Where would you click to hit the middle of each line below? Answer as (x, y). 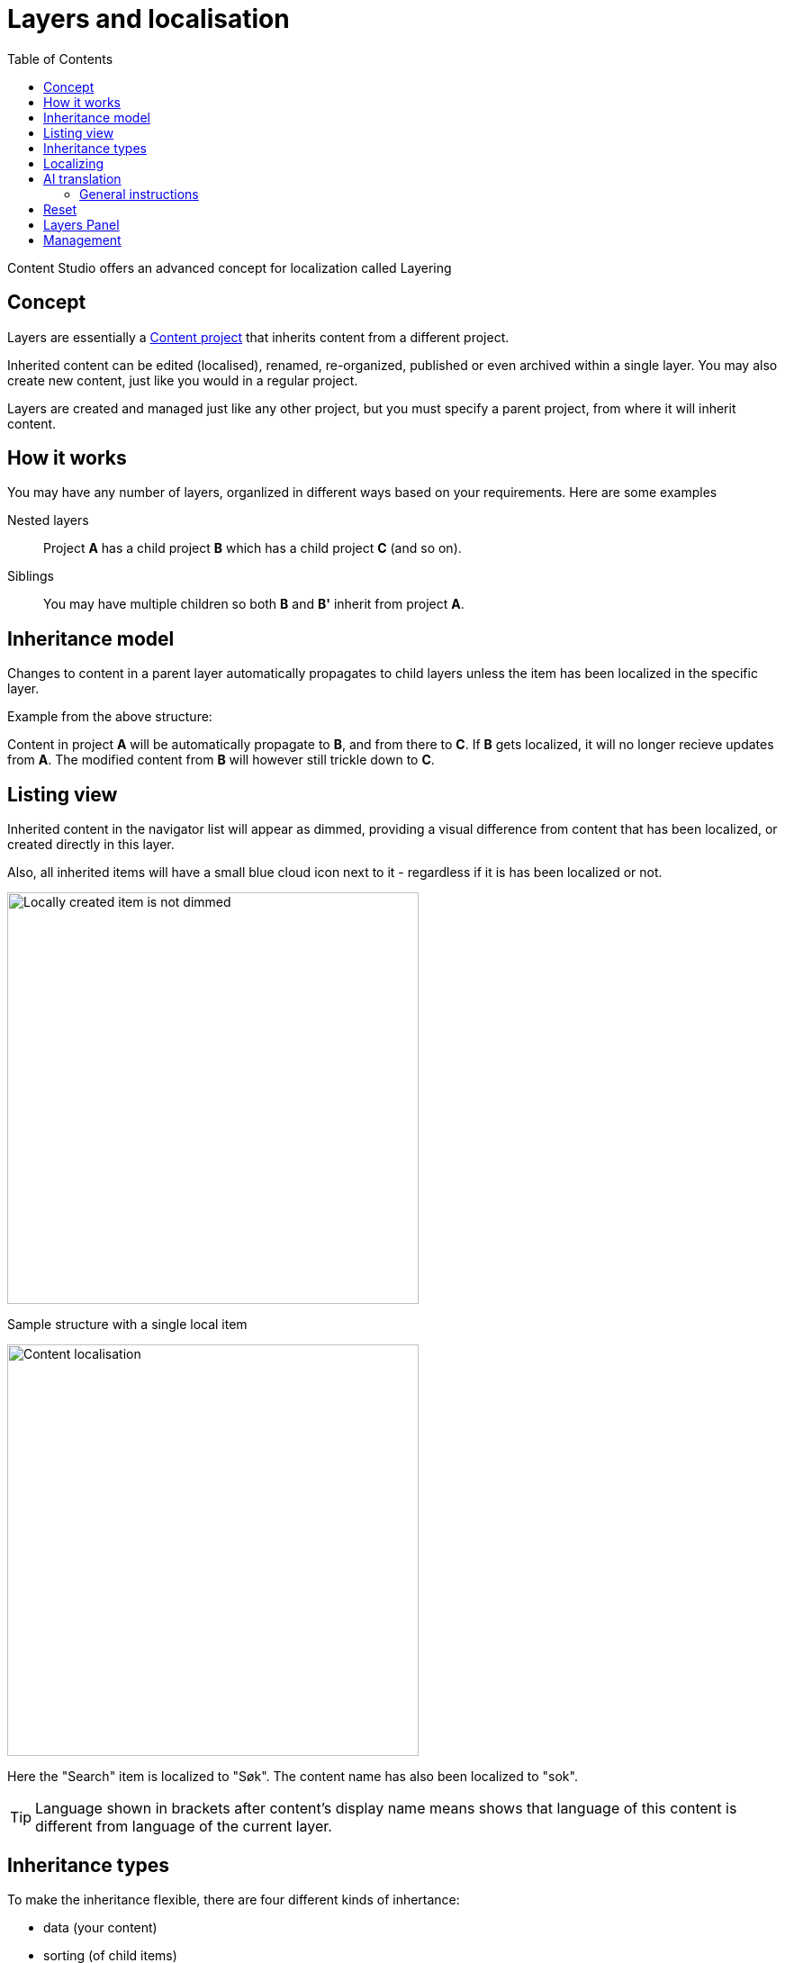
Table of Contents (60, 59)
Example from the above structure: (110, 717)
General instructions (139, 194)
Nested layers (48, 520)
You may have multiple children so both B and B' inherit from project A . (254, 604)
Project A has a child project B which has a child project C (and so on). (253, 548)
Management (82, 240)
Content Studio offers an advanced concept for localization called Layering (230, 267)
